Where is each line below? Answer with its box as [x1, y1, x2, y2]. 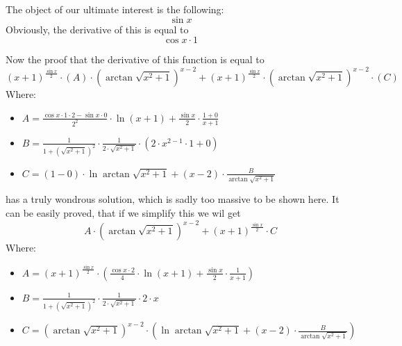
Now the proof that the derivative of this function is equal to [6, 52, 265, 67]
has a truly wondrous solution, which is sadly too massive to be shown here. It [6, 192, 340, 206]
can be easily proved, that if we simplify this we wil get [6, 205, 241, 220]
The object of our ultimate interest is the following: [6, 2, 224, 16]
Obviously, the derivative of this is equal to [6, 22, 189, 36]
